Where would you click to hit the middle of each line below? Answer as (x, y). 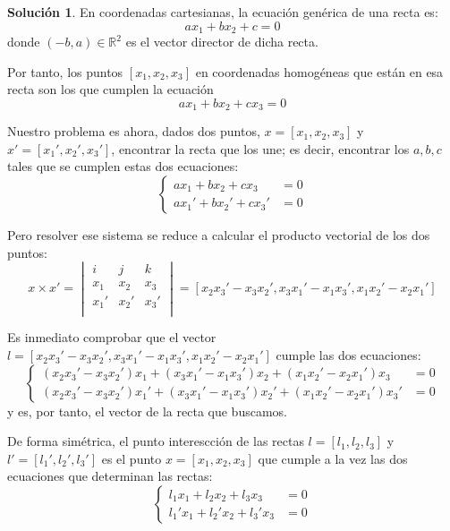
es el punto (132, 458)
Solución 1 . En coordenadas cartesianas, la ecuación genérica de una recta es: (223, 12)
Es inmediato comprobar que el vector (112, 337)
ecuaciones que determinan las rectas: (110, 476)
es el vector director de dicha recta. (222, 42)
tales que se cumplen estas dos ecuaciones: (123, 166)
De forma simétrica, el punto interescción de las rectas (156, 441)
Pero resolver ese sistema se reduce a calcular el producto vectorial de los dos (219, 235)
